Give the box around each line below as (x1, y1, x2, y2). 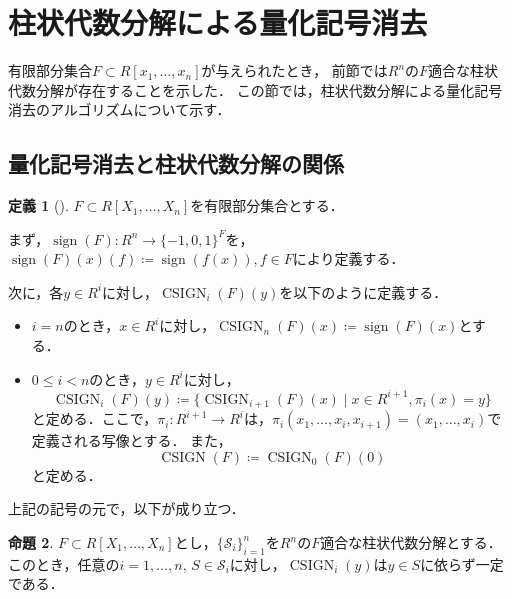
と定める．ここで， (31, 408, 158, 429)
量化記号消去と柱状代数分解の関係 (8, 148, 344, 179)
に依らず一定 (420, 553, 504, 574)
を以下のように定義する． (279, 281, 448, 302)
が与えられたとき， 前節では (201, 60, 388, 81)
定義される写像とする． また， (31, 430, 232, 451)
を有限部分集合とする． (190, 195, 344, 216)
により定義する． (292, 248, 405, 269)
